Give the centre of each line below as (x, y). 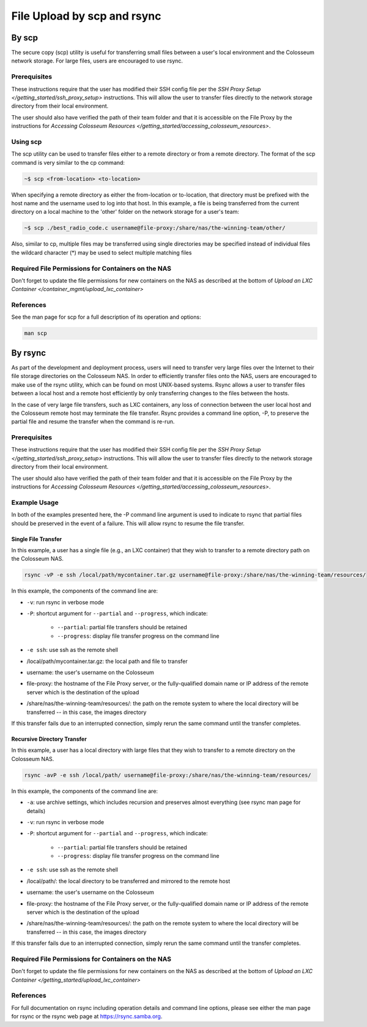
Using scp (27, 142)
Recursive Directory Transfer (49, 739)
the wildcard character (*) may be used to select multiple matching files (102, 252)
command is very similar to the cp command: (68, 162)
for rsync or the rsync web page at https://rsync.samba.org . (87, 1017)
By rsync (28, 353)
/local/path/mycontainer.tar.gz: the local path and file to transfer (107, 661)
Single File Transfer (37, 539)
